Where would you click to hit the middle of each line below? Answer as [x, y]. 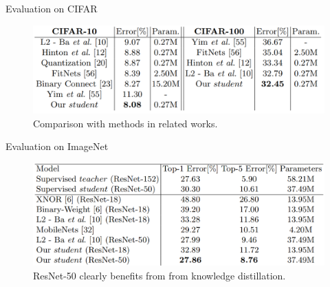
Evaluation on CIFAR [52, 8]
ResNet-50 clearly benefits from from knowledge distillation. [159, 275]
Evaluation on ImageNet [57, 146]
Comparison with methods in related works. [125, 123]
